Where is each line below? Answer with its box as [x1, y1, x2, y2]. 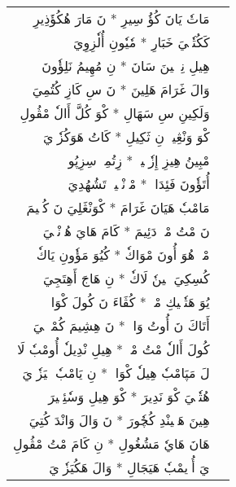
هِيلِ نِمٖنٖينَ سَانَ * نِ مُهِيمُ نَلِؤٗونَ [42, 56, 210, 75]
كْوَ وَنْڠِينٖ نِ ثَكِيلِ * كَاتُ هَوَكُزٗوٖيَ [42, 127, 210, 146]
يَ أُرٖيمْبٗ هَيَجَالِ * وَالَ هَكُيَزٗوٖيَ [49, 458, 210, 476]
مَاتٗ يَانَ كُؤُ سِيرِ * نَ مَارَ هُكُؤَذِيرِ [33, 9, 210, 28]
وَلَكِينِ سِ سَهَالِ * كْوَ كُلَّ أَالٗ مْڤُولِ [20, 103, 210, 122]
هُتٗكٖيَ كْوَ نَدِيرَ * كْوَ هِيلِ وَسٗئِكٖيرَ [48, 387, 210, 406]
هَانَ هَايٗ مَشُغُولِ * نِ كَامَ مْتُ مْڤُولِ [13, 434, 210, 453]
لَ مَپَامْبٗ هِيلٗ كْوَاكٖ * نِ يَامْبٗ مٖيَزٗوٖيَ [22, 363, 210, 382]
